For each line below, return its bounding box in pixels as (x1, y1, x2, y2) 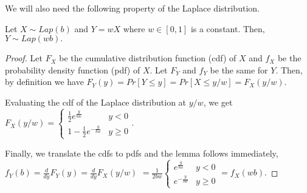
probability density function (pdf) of (5, 63, 140, 76)
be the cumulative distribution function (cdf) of (59, 52, 236, 64)
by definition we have (5, 75, 84, 88)
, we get (203, 95, 233, 108)
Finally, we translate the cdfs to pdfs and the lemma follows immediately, (5, 146, 278, 159)
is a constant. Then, (190, 22, 265, 35)
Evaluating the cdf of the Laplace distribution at (5, 95, 187, 108)
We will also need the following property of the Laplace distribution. (5, 2, 260, 14)
